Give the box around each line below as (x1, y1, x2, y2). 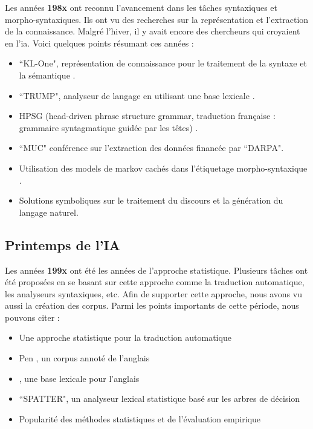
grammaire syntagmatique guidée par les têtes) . (19, 121, 198, 134)
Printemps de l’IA (5, 235, 120, 254)
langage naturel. (19, 205, 79, 218)
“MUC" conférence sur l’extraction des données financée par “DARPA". (19, 141, 284, 154)
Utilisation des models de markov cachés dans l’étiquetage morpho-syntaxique (19, 161, 308, 174)
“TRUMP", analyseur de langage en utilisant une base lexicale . (19, 89, 255, 102)
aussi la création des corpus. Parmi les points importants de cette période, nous (5, 299, 299, 312)
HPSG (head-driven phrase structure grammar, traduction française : (19, 109, 276, 122)
